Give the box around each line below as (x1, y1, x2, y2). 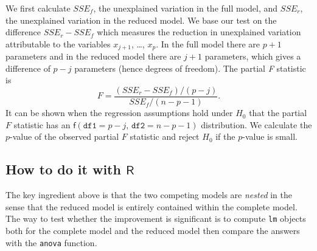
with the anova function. (5, 236, 97, 249)
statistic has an (13, 118, 71, 131)
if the (215, 130, 235, 143)
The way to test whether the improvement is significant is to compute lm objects (5, 212, 306, 225)
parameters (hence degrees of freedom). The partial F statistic (74, 61, 306, 74)
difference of (5, 61, 51, 74)
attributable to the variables (5, 37, 111, 50)
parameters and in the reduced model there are (5, 50, 181, 63)
